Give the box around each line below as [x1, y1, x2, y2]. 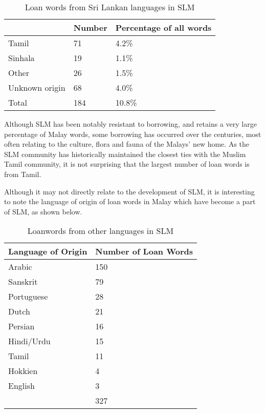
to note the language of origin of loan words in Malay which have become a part [4, 196, 256, 207]
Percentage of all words [115, 22, 212, 33]
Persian [8, 320, 35, 332]
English [8, 380, 35, 392]
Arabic [8, 261, 32, 273]
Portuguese [8, 290, 48, 303]
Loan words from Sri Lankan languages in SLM [25, 1, 195, 13]
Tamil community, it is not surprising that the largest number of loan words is [4, 159, 250, 169]
